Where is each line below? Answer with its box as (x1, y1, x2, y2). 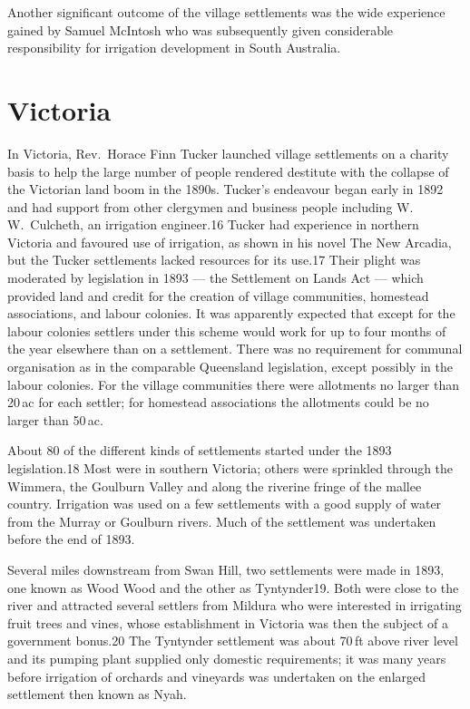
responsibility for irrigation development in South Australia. (7, 38, 341, 57)
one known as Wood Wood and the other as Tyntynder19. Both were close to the (7, 578, 459, 597)
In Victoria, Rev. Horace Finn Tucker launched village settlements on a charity (7, 143, 449, 162)
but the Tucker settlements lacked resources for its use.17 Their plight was (7, 250, 421, 269)
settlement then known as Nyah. (7, 685, 187, 704)
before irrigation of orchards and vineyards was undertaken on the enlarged (7, 666, 426, 685)
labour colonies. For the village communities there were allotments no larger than (7, 374, 460, 393)
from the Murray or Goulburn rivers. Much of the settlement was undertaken (7, 511, 436, 530)
